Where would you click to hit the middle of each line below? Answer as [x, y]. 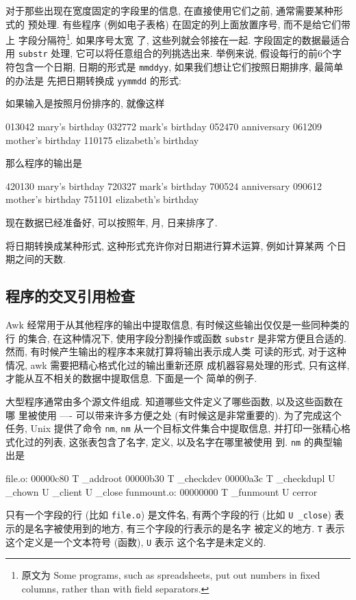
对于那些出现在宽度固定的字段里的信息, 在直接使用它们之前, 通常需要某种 [170, 10]
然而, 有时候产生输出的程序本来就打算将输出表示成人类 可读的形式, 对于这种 [176, 351]
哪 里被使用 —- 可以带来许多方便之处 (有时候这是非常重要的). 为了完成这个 [174, 415]
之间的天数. [40, 259]
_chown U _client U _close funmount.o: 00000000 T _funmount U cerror [162, 491]
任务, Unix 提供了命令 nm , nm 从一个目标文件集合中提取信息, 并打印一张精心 [173, 428]
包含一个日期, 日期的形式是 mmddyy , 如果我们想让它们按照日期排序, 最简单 [179, 67]
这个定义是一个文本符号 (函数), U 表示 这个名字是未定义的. [136, 541]
